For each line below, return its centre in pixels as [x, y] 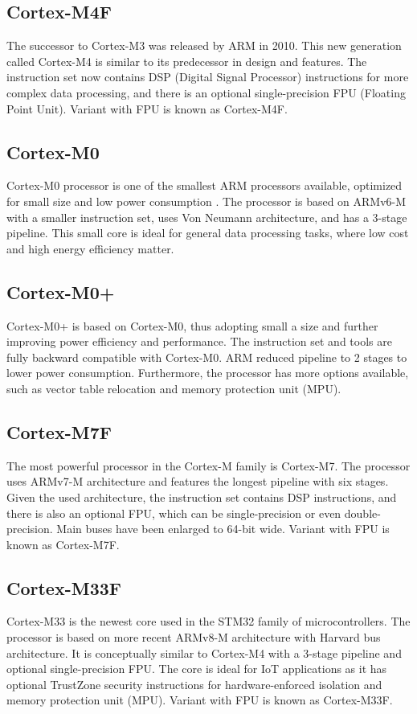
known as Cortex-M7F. [63, 544]
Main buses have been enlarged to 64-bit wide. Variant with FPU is [223, 529]
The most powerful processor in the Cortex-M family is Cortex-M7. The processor [208, 465]
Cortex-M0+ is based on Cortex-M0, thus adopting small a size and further [192, 325]
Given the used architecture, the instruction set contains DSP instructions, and [202, 497]
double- [362, 513]
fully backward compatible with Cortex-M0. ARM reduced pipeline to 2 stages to [207, 357]
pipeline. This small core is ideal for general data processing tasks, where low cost [208, 233]
